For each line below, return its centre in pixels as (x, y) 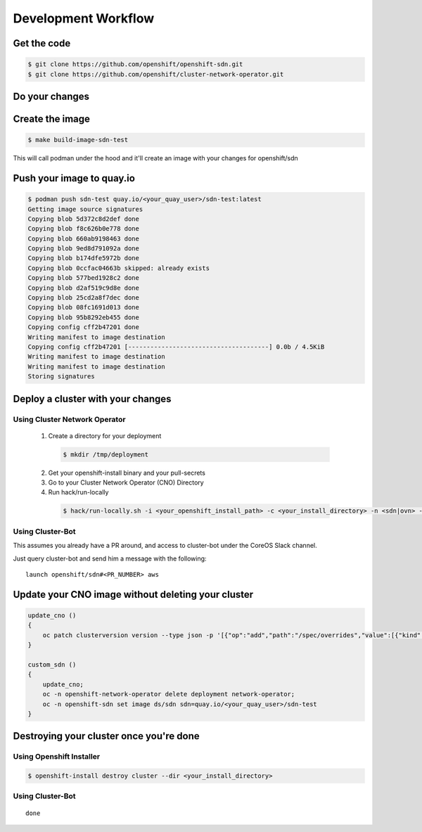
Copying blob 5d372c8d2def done (84, 219)
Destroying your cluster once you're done (106, 736)
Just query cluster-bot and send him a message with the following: (110, 558)
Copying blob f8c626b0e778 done (84, 229)
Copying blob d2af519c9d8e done (84, 288)
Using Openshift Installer (57, 757)
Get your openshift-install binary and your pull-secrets (127, 473)
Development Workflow (84, 18)
